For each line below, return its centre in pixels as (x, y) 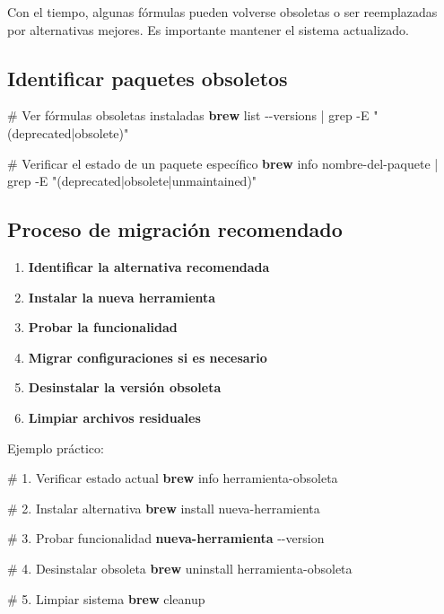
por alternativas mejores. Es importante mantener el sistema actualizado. (208, 29)
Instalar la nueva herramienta (122, 297)
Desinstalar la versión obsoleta (125, 387)
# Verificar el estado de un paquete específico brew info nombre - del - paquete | (223, 163)
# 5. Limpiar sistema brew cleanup (106, 598)
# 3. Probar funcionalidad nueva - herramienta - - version (166, 538)
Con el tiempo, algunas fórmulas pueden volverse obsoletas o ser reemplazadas (222, 12)
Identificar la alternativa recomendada (149, 266)
